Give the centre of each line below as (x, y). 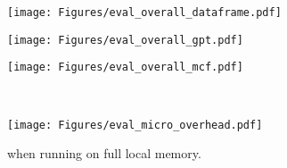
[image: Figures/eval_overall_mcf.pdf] (125, 67)
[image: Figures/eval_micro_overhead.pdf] (135, 125)
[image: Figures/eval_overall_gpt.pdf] (125, 40)
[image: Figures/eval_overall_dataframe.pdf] (144, 13)
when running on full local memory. (104, 153)
